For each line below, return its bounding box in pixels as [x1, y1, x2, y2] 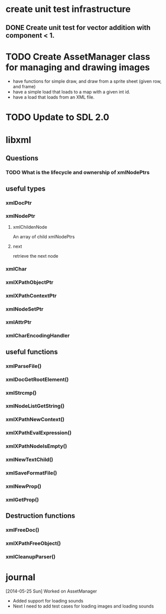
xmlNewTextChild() [5, 456, 54, 463]
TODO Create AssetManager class [5, 51, 151, 62]
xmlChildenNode [12, 224, 48, 230]
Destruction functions [5, 512, 76, 520]
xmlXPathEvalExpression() [5, 430, 72, 437]
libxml [5, 134, 31, 146]
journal [5, 572, 36, 583]
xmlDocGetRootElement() [5, 376, 69, 383]
